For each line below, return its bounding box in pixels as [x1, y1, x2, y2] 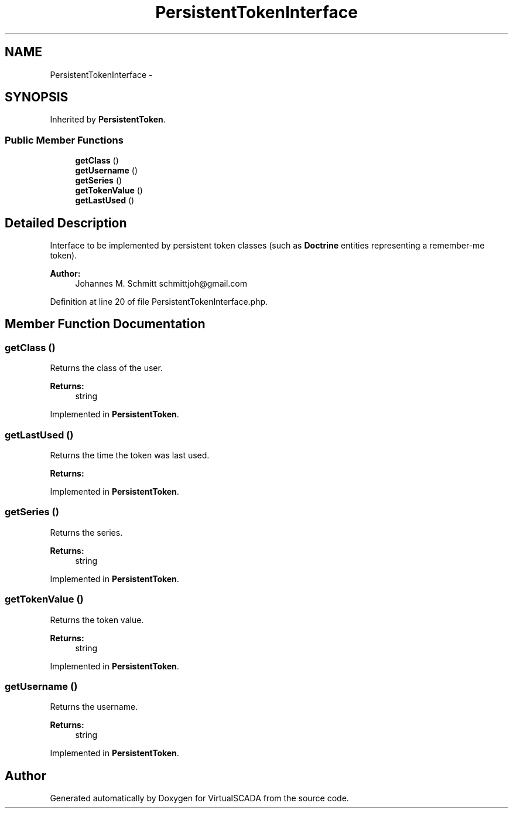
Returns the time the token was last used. [50, 450, 210, 460]
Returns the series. [50, 527, 123, 538]
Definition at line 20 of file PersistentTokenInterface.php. [50, 297, 268, 307]
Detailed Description [5, 215, 127, 230]
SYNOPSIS [5, 90, 69, 105]
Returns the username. [50, 702, 138, 712]
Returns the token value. [50, 614, 144, 625]
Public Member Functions [5, 134, 124, 146]
